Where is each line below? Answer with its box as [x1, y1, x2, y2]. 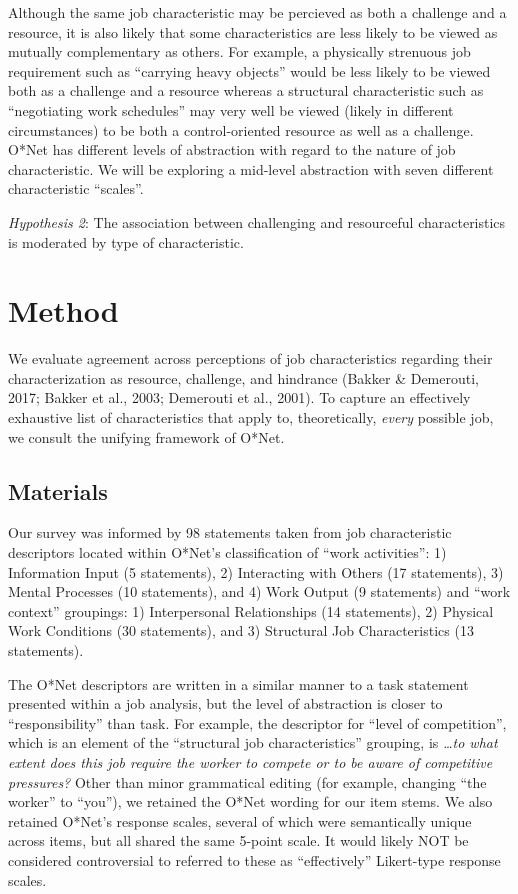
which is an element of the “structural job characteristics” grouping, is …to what [8, 732, 498, 753]
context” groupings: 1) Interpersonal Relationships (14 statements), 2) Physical [8, 600, 494, 621]
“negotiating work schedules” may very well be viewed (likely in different [8, 99, 454, 120]
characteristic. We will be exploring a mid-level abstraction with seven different [8, 158, 494, 179]
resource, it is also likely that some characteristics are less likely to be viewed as [8, 21, 498, 42]
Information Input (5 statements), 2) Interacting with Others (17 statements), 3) [8, 561, 504, 582]
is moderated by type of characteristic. [8, 231, 244, 252]
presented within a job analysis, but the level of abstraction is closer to [8, 693, 443, 714]
